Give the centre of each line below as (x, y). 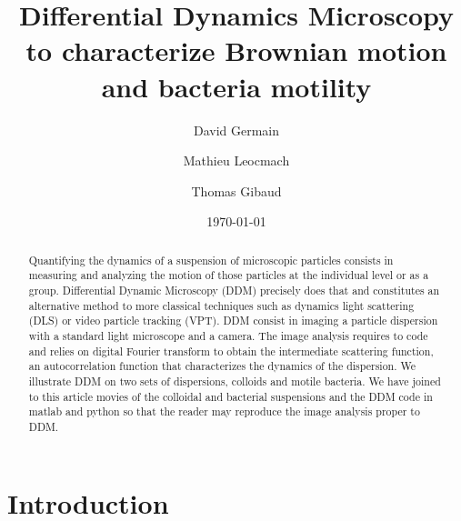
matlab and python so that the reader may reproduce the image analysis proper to (224, 411)
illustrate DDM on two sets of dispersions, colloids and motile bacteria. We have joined (235, 381)
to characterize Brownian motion (236, 50)
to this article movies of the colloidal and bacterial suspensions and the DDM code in (230, 396)
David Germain (236, 130)
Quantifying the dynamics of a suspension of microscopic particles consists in (211, 260)
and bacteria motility (236, 86)
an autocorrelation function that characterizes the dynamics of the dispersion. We (222, 366)
